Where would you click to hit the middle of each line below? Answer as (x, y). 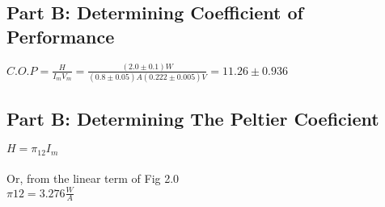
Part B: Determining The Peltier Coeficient (193, 118)
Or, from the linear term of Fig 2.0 (93, 178)
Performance (61, 36)
